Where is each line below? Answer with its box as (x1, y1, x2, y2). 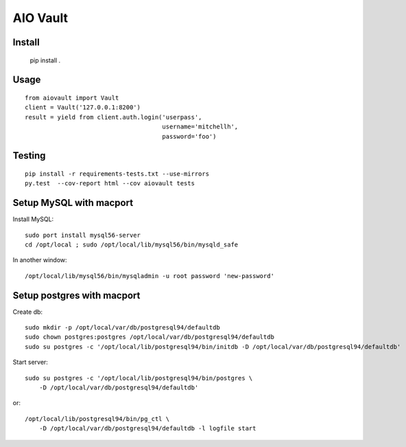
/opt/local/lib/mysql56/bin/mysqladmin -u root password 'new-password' (25, 272, 274, 279)
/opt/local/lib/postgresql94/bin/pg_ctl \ (25, 415, 170, 422)
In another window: (12, 256, 68, 264)
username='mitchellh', (162, 123, 239, 130)
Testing (12, 150, 46, 161)
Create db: (12, 308, 43, 316)
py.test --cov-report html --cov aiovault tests (25, 179, 195, 187)
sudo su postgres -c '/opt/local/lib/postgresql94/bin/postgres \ (25, 374, 253, 382)
